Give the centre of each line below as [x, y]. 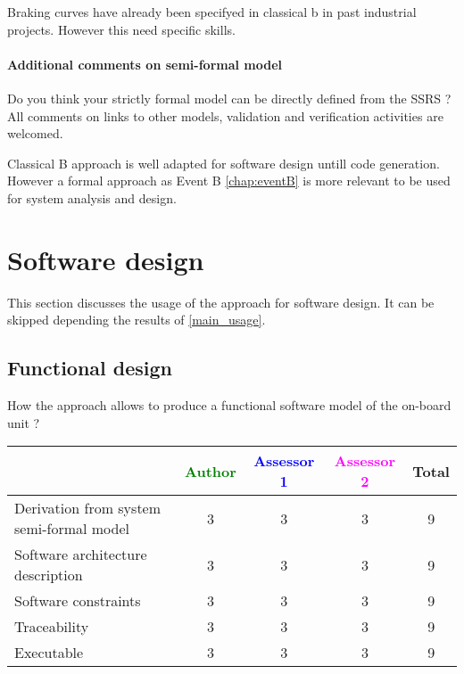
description [49, 575]
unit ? [24, 422]
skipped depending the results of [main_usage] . [137, 320]
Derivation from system [88, 508]
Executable [49, 653]
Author [211, 471]
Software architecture [81, 555]
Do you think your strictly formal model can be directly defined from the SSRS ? [229, 98]
